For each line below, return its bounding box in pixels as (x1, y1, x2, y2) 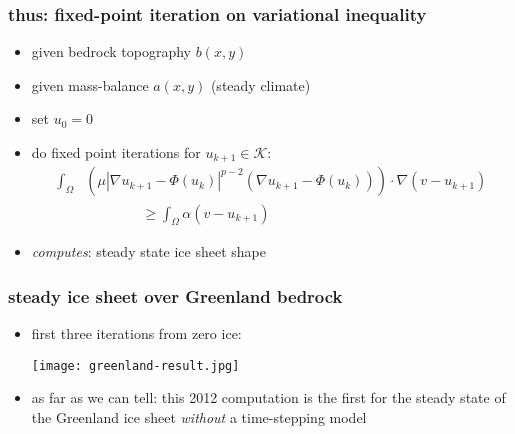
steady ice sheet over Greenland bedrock (8, 283, 343, 308)
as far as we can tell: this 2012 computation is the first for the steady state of (31, 387, 506, 408)
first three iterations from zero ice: (31, 323, 242, 344)
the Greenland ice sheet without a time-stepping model (31, 406, 367, 427)
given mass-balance (31, 74, 149, 95)
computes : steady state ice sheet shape (31, 241, 266, 262)
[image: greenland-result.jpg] (31, 358, 240, 373)
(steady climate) (210, 74, 311, 95)
